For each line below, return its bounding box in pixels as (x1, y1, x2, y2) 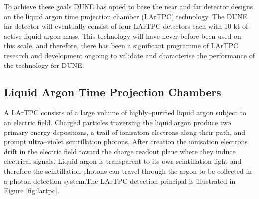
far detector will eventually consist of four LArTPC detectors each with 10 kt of (4, 21, 248, 31)
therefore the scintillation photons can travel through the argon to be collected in (4, 165, 252, 176)
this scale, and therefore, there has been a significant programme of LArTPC (4, 40, 239, 51)
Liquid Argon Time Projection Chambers (4, 84, 221, 99)
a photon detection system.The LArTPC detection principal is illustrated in (4, 175, 236, 186)
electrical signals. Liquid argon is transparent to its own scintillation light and (4, 156, 242, 166)
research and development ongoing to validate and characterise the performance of (4, 50, 255, 60)
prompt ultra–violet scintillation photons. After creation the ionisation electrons (4, 136, 248, 147)
